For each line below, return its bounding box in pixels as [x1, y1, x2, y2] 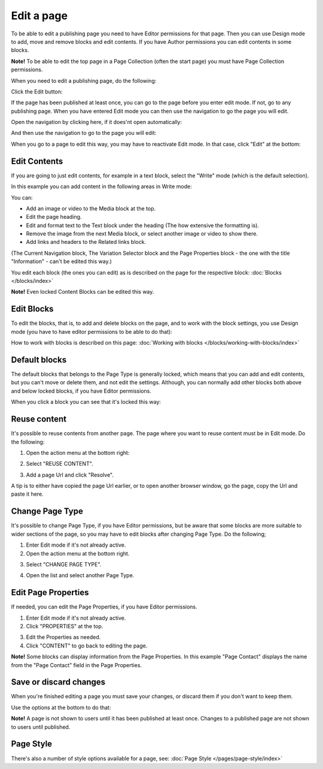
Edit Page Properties [11, 587, 89, 598]
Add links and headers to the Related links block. [26, 239, 147, 246]
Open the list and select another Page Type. [26, 572, 135, 579]
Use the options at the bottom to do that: [11, 704, 111, 711]
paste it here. [11, 490, 44, 497]
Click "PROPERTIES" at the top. [26, 623, 103, 629]
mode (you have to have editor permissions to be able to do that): [11, 328, 173, 335]
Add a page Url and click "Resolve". [26, 471, 114, 478]
